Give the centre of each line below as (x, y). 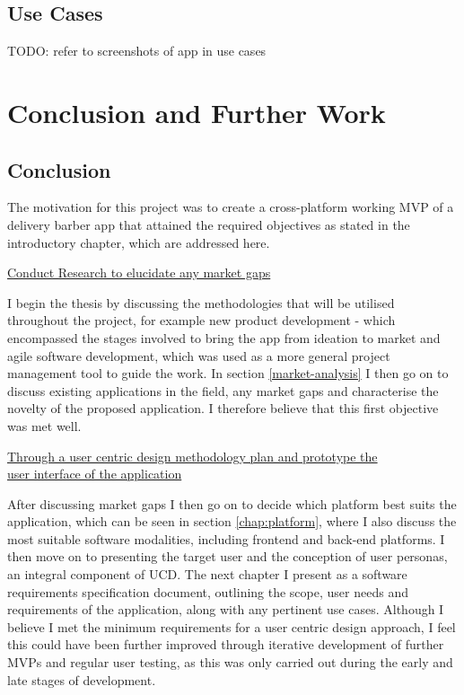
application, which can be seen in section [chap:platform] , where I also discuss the (232, 521)
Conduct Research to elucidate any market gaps (139, 273)
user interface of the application (95, 474)
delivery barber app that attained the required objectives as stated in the (209, 224)
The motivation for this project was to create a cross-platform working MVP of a (231, 207)
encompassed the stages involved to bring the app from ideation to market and (224, 337)
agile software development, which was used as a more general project (199, 355)
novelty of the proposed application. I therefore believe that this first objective (223, 408)
